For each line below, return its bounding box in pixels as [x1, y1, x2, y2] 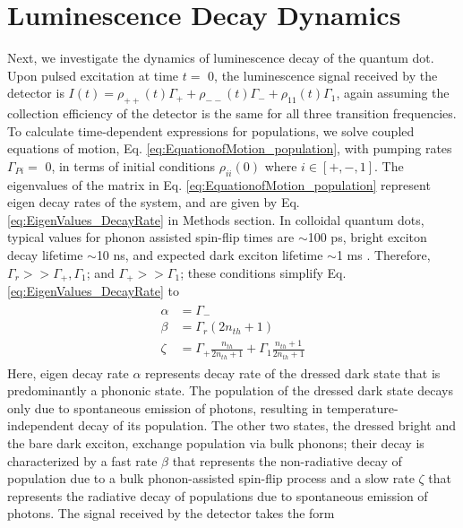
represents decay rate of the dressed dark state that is [145, 363, 441, 382]
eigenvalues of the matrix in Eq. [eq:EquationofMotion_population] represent [7, 175, 431, 194]
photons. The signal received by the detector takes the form [7, 504, 335, 523]
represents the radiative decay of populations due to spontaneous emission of [7, 486, 428, 505]
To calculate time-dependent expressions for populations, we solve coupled [7, 121, 415, 140]
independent [7, 416, 74, 435]
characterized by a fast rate [7, 451, 158, 470]
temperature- [326, 398, 399, 417]
